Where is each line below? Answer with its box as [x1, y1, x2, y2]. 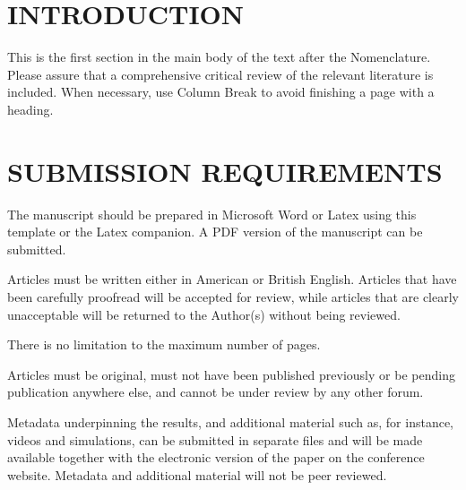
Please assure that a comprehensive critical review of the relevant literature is [7, 64, 434, 83]
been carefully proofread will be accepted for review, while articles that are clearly [7, 288, 459, 305]
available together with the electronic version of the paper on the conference [7, 448, 425, 467]
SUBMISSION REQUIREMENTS [7, 152, 443, 189]
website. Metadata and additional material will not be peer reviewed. [7, 465, 387, 484]
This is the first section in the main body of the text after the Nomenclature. [7, 47, 431, 66]
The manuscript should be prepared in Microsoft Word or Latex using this [7, 204, 417, 223]
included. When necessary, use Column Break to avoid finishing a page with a [7, 82, 435, 101]
